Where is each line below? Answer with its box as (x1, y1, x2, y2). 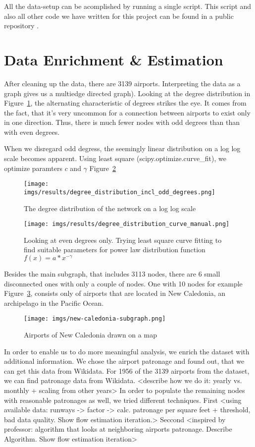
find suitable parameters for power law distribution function (24, 244, 205, 255)
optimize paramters (4, 163, 62, 173)
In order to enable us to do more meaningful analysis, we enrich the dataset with (4, 346, 250, 356)
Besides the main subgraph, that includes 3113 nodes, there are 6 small (4, 269, 220, 279)
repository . (4, 20, 39, 31)
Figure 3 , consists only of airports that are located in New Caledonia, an (4, 288, 226, 298)
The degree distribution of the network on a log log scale (24, 203, 196, 213)
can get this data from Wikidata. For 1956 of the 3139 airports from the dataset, (4, 365, 250, 376)
